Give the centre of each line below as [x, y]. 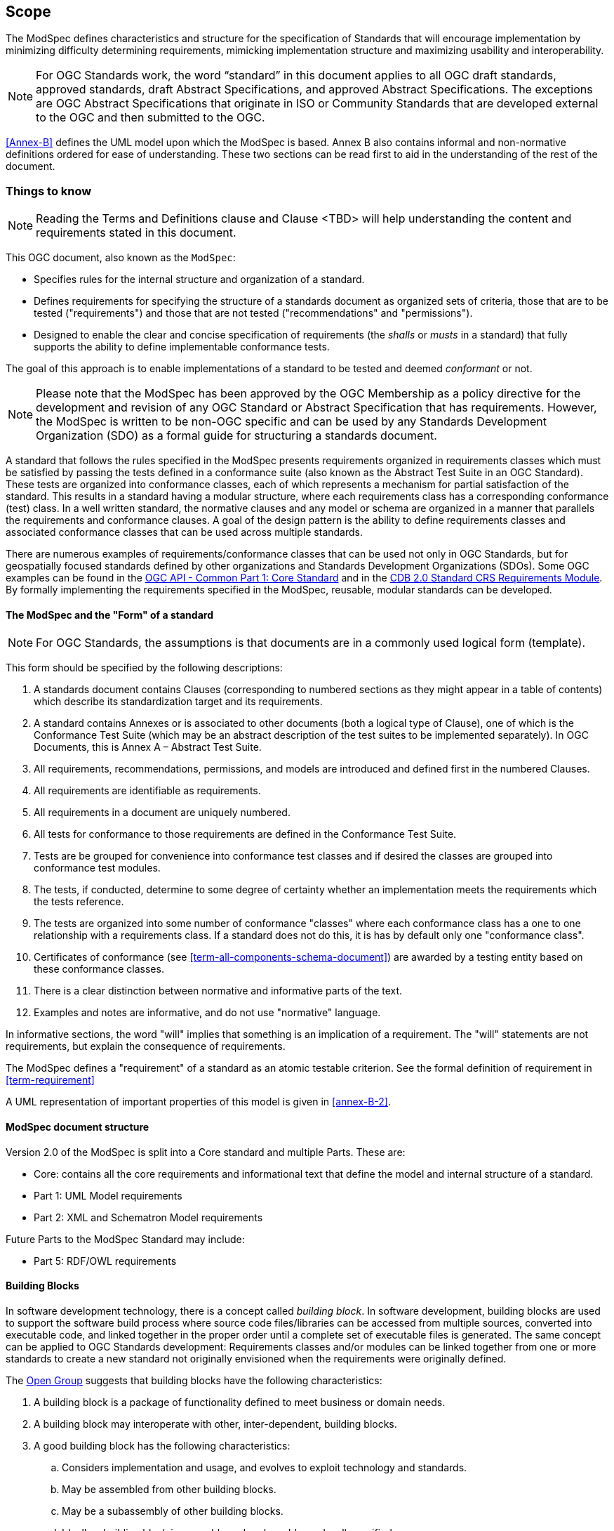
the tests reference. [79, 902]
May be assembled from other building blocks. [169, 1489]
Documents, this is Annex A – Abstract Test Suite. [148, 747]
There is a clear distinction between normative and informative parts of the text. [218, 991]
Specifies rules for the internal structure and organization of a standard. [199, 280]
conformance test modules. [97, 868]
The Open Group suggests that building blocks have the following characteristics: [194, 1380]
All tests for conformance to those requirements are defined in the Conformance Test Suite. [245, 834]
